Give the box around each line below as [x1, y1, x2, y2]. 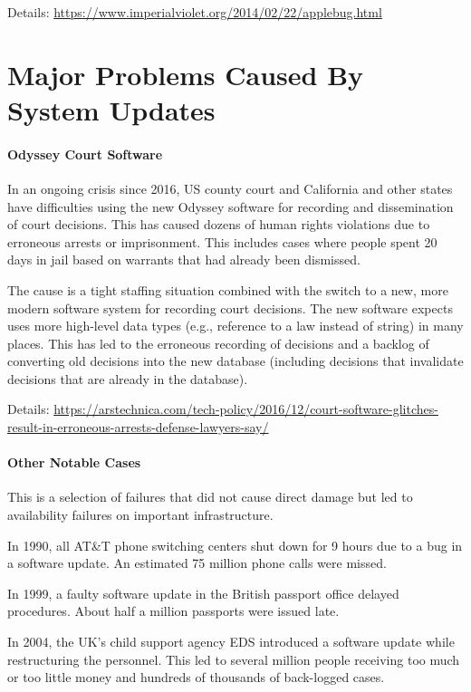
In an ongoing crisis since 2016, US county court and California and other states [7, 178, 453, 197]
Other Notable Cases [7, 453, 141, 472]
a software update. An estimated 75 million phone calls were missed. [7, 553, 387, 572]
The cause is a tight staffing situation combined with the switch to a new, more [7, 280, 448, 299]
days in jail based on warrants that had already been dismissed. [7, 250, 360, 269]
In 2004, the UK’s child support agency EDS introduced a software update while [7, 632, 455, 651]
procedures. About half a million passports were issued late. [7, 601, 340, 620]
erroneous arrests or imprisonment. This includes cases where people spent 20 [7, 232, 437, 251]
